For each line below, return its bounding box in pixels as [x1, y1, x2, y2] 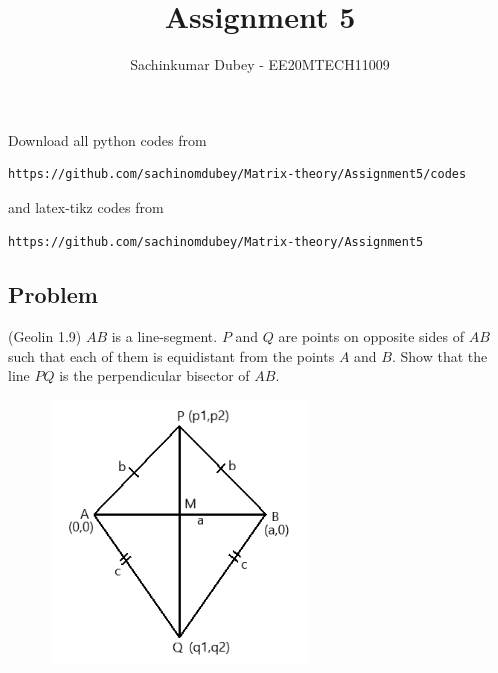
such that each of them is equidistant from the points [8, 345, 335, 366]
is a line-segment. [111, 326, 218, 347]
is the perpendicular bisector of [59, 365, 250, 386]
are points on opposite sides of [278, 326, 464, 347]
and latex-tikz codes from [8, 196, 164, 217]
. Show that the [391, 345, 488, 366]
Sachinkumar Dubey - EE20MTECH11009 [130, 54, 390, 75]
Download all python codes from [8, 129, 207, 150]
